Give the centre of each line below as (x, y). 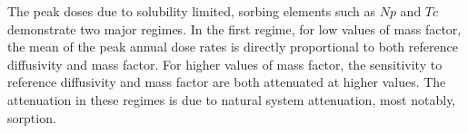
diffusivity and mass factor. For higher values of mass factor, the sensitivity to (225, 64)
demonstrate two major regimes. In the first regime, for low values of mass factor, (234, 28)
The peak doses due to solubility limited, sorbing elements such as (191, 11)
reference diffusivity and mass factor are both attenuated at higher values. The (227, 82)
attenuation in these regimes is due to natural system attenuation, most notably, (232, 99)
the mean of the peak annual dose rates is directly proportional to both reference (233, 47)
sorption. (32, 117)
